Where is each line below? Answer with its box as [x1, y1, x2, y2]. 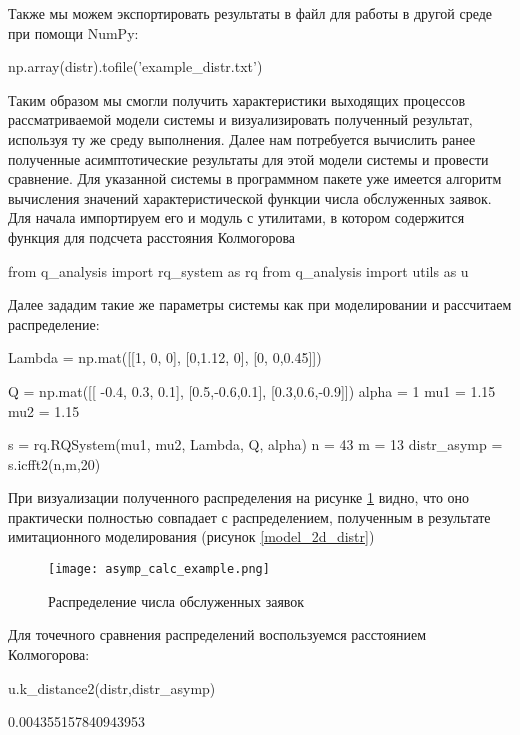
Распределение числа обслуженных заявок [48, 590, 305, 611]
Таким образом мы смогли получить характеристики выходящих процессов [8, 89, 466, 110]
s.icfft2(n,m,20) [8, 453, 101, 474]
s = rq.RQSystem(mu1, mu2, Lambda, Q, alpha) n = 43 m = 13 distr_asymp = [8, 434, 503, 455]
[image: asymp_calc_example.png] [48, 562, 270, 577]
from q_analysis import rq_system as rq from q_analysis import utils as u [8, 260, 469, 281]
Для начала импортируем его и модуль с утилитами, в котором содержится [8, 207, 465, 228]
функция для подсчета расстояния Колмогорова [8, 226, 296, 247]
